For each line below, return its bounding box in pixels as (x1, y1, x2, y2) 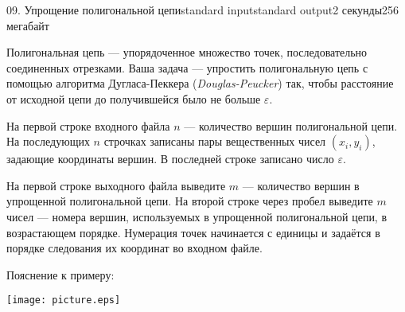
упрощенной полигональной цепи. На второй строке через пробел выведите (6, 193, 373, 209)
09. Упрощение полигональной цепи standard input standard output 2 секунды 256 (6, 2, 399, 18)
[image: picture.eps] (6, 294, 121, 306)
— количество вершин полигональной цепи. (184, 117, 398, 134)
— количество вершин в (242, 177, 360, 193)
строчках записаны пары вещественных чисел (103, 133, 326, 150)
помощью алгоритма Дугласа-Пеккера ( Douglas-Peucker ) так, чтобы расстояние (6, 75, 394, 92)
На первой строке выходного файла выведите (6, 177, 226, 193)
